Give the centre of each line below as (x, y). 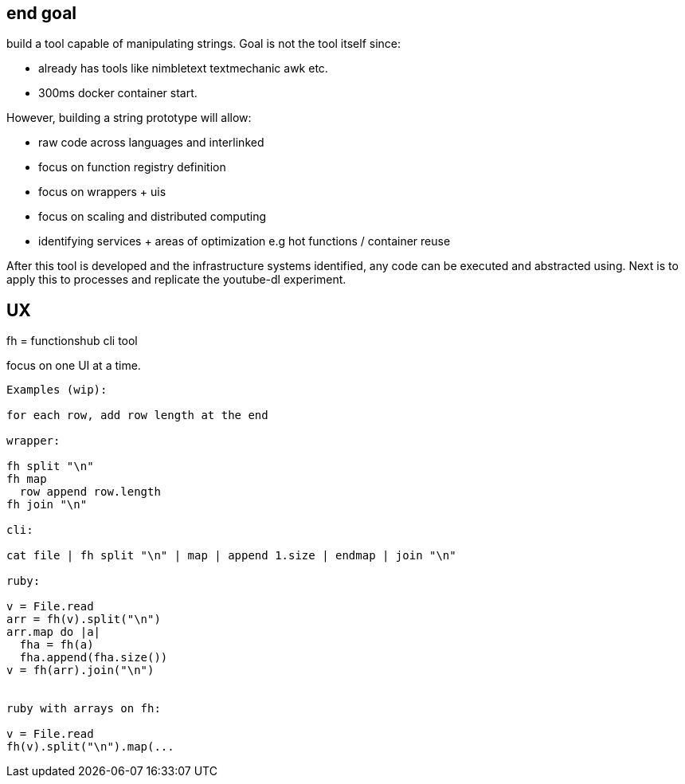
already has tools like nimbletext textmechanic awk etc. (183, 69)
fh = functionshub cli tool (72, 341)
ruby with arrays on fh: (84, 709)
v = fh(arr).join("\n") (80, 670)
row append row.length (90, 492)
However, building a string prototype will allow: (129, 118)
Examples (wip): (57, 390)
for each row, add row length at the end (137, 416)
